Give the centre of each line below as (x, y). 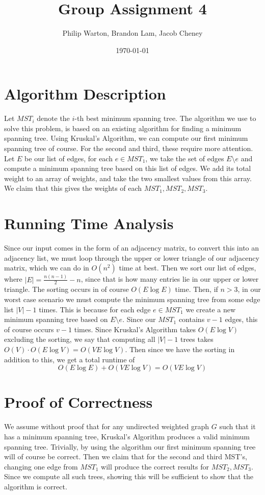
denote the (53, 118)
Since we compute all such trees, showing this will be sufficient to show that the (129, 476)
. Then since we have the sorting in (180, 349)
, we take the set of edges (185, 158)
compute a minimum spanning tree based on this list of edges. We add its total (128, 168)
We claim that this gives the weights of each (73, 188)
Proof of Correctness (78, 402)
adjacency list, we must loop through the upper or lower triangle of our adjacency (132, 257)
